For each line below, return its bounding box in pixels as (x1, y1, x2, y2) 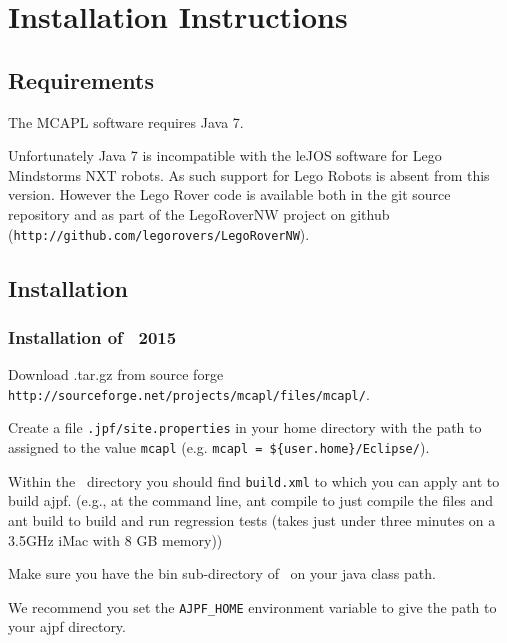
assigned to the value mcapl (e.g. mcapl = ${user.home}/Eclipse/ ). (8, 437, 430, 458)
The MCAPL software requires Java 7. (8, 111, 244, 132)
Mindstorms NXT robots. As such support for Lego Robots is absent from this (8, 164, 490, 185)
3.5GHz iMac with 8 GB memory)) (8, 529, 223, 550)
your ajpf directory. (8, 616, 126, 637)
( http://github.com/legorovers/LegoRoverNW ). (8, 223, 310, 244)
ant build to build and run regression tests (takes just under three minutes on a (8, 510, 496, 531)
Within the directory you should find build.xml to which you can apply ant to (8, 470, 500, 491)
